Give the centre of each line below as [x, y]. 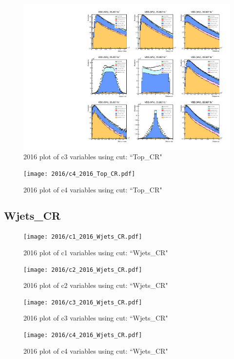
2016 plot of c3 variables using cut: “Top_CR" [93, 157]
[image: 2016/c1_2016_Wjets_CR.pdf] [83, 237]
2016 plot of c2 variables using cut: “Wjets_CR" [96, 285]
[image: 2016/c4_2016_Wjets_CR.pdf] [83, 335]
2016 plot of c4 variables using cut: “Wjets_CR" [96, 350]
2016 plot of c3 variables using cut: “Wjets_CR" [96, 318]
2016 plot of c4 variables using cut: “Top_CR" [93, 189]
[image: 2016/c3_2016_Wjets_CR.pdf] [83, 302]
